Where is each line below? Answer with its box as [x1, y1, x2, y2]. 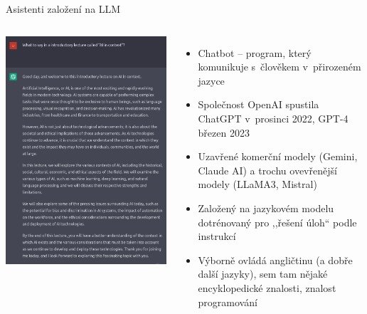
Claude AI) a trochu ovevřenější [198, 162, 337, 177]
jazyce [198, 73, 225, 88]
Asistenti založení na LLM [6, 1, 121, 16]
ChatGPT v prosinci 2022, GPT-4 [198, 110, 349, 125]
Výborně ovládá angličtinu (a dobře [198, 252, 353, 267]
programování [198, 294, 257, 309]
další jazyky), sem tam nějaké [198, 266, 328, 281]
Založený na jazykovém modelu [198, 200, 334, 215]
